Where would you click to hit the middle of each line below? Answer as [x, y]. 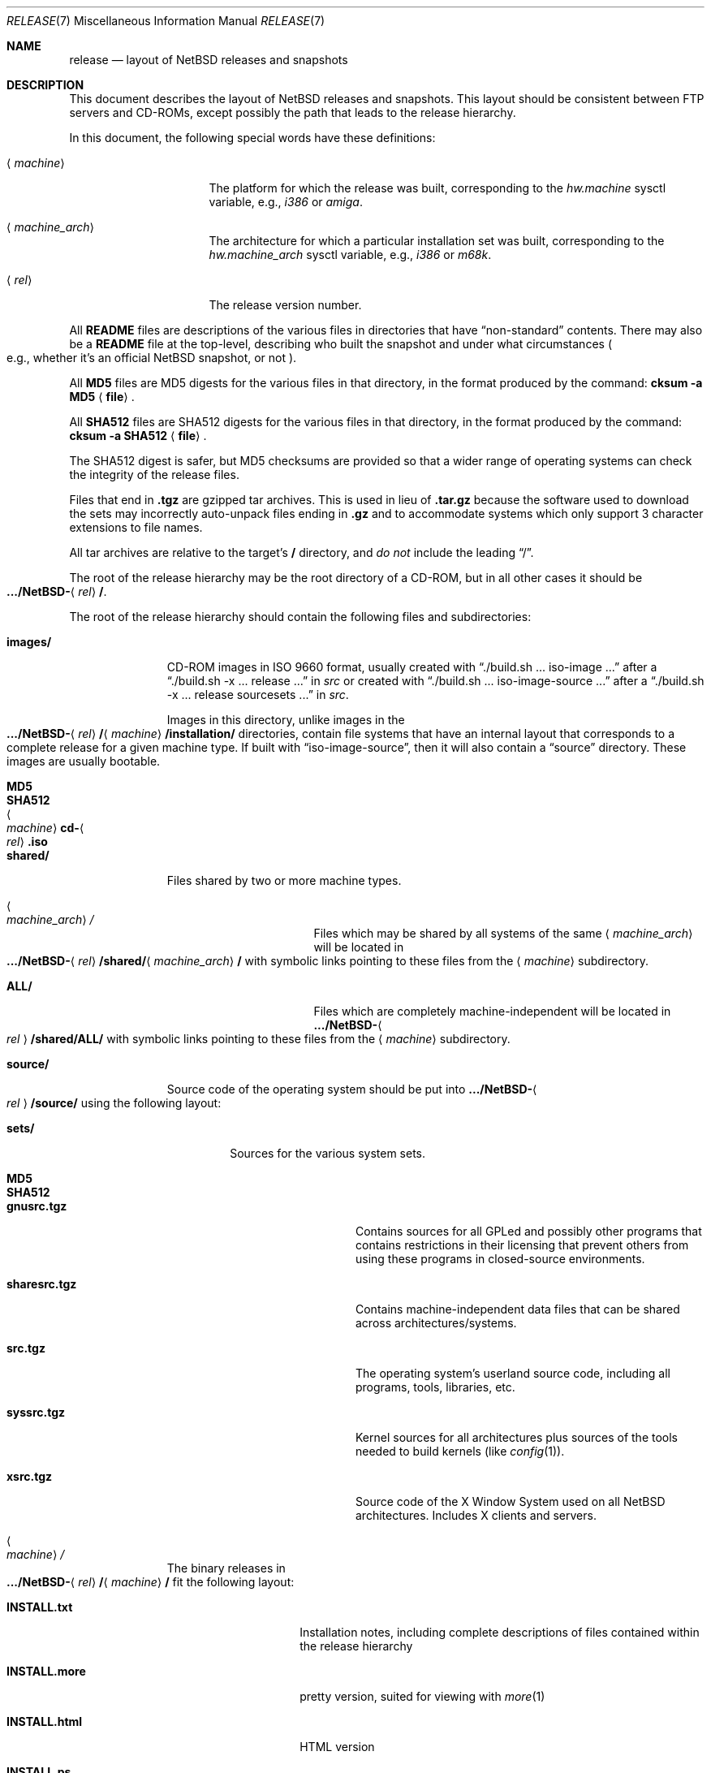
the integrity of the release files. [154, 475]
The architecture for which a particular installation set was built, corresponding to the [437, 241]
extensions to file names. [136, 527]
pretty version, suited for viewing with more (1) [422, 1696]
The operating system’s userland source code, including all [513, 1373]
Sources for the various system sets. [328, 1153]
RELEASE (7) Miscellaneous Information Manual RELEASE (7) [166, 21]
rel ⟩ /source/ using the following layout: [114, 1103]
